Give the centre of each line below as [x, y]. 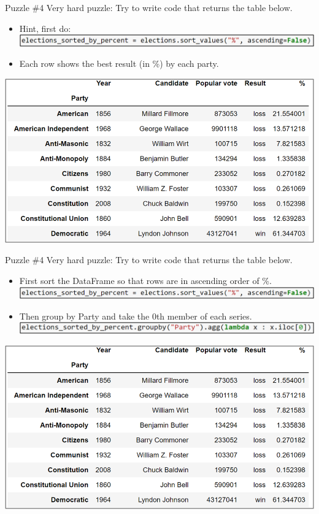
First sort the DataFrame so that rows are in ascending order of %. [145, 280]
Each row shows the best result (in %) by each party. [119, 63]
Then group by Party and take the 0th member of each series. [136, 316]
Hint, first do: [45, 28]
